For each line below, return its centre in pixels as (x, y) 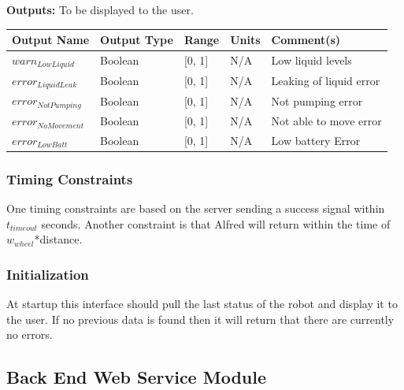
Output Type (137, 40)
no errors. (30, 334)
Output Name (51, 40)
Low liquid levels (311, 60)
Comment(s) (306, 40)
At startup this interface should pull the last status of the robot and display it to (202, 304)
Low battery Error (316, 140)
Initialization (48, 274)
